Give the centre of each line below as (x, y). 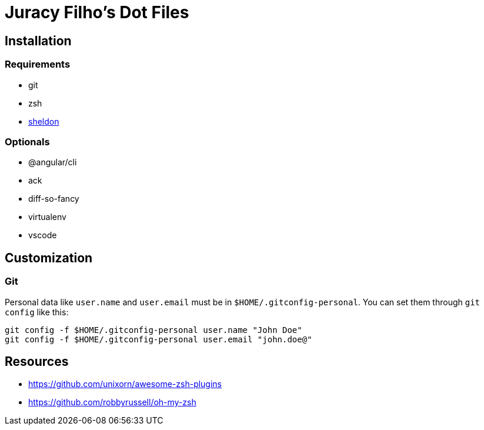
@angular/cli (53, 162)
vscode (43, 235)
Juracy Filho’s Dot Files (97, 12)
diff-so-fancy (54, 199)
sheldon (44, 121)
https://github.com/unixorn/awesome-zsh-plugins (125, 384)
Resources (37, 361)
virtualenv (47, 217)
